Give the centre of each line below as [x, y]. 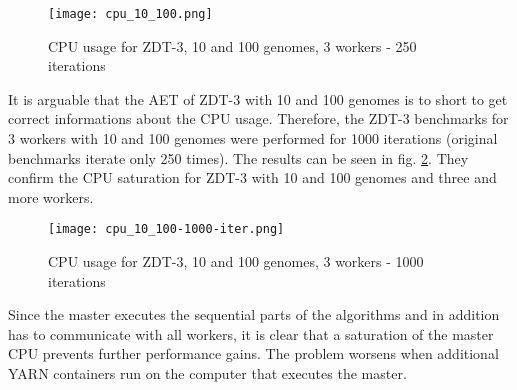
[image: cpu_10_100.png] [130, 14]
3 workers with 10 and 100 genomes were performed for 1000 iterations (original [253, 138]
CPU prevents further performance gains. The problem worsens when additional [253, 353]
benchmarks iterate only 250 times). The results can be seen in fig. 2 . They [238, 157]
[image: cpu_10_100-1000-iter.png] [166, 229]
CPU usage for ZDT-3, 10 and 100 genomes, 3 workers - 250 [232, 45]
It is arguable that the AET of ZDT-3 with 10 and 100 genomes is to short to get [258, 98]
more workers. [51, 196]
